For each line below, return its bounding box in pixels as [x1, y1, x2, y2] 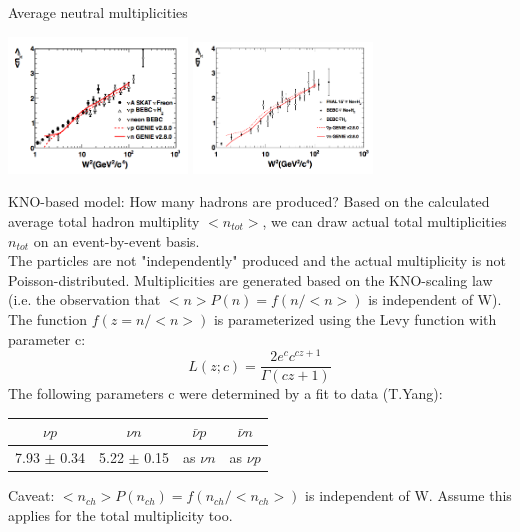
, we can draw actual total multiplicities [262, 210, 507, 231]
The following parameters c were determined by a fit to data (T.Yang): [8, 383, 443, 404]
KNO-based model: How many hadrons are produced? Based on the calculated [8, 191, 490, 212]
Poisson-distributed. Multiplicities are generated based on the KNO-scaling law [8, 269, 493, 290]
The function [8, 308, 87, 329]
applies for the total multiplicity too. [8, 504, 233, 525]
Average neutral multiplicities [8, 2, 188, 22]
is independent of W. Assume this [305, 485, 512, 506]
